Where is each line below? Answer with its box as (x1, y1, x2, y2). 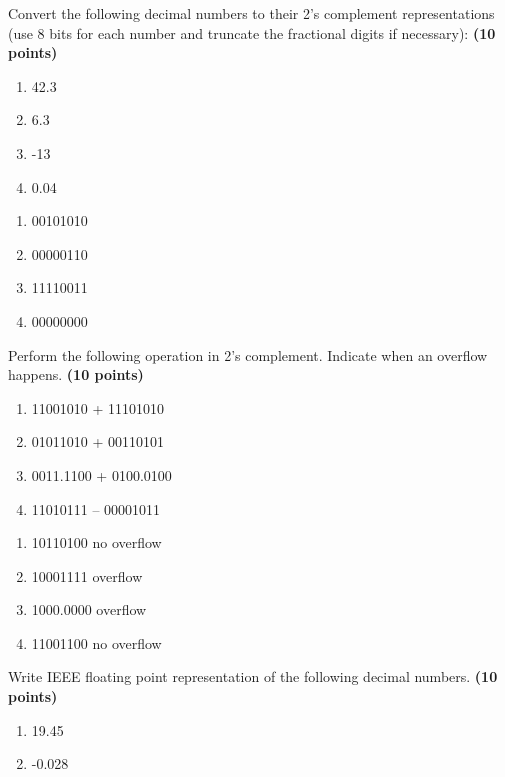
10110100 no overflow (31, 532, 162, 553)
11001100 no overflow (31, 632, 162, 653)
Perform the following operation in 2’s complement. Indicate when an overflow (8, 344, 488, 365)
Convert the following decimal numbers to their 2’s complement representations (8, 3, 495, 23)
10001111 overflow (31, 565, 143, 586)
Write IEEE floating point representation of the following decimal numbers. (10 (8, 666, 498, 687)
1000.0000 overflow (31, 599, 147, 620)
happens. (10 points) (8, 364, 144, 385)
